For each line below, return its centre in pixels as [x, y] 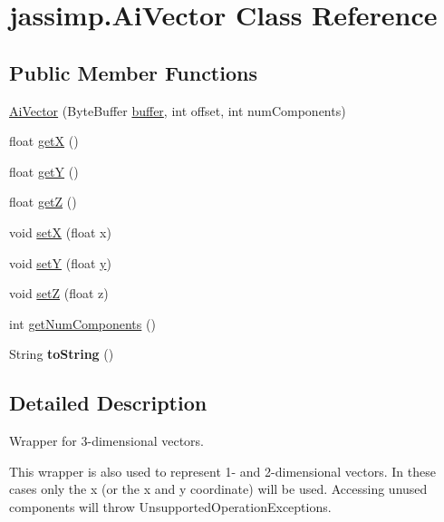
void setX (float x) [60, 232]
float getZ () [43, 202]
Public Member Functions [133, 72]
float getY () [44, 171]
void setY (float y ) [60, 262]
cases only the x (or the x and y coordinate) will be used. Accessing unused [218, 489]
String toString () [62, 354]
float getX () [44, 141]
